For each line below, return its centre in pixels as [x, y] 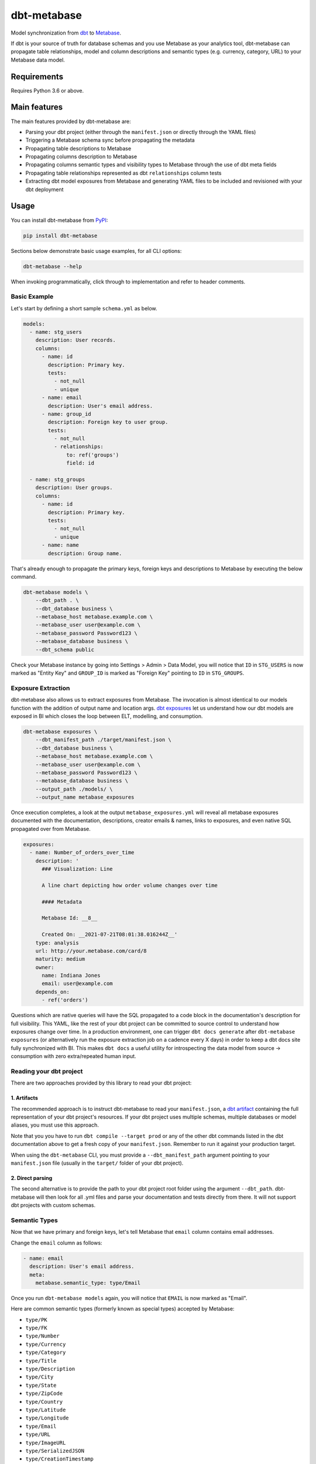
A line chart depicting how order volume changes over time [130, 885]
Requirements [37, 76]
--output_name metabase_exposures [85, 797]
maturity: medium [60, 959]
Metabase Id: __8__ [70, 918]
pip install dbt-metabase [60, 235]
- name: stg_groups [57, 480]
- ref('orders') [65, 1000]
